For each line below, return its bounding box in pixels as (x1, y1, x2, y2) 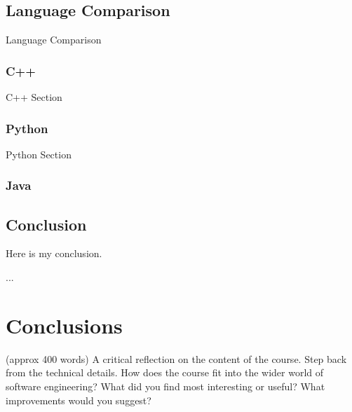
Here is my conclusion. (6, 246, 102, 261)
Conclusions (6, 310, 123, 339)
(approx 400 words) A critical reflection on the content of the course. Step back (6, 351, 347, 366)
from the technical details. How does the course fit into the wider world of (6, 365, 324, 380)
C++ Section (6, 90, 62, 104)
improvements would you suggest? (6, 392, 151, 407)
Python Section (6, 146, 72, 161)
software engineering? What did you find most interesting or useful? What (6, 378, 325, 393)
